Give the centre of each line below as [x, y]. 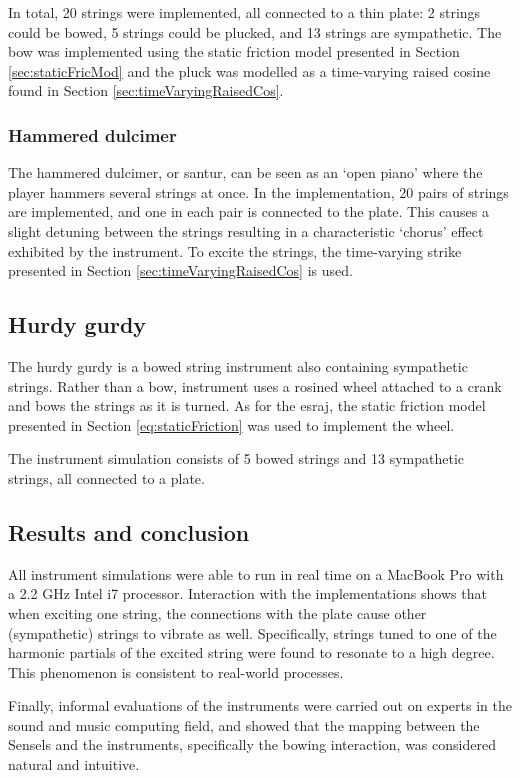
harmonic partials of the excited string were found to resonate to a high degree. [251, 652]
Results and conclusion [129, 531]
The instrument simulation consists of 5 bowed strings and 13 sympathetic [236, 458]
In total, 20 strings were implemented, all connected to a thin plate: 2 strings [244, 12]
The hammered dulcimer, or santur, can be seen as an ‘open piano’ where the [245, 172]
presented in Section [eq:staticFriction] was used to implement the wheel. [231, 424]
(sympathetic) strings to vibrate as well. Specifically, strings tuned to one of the [252, 632]
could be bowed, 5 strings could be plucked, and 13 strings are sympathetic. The [255, 31]
